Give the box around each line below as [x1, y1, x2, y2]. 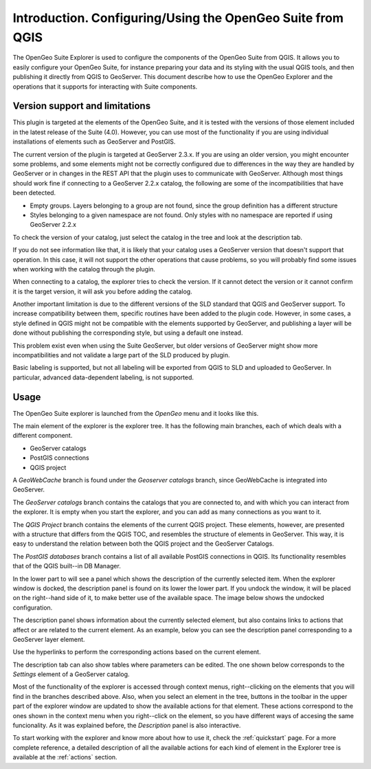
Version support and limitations [12, 100, 151, 112]
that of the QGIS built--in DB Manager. [12, 562, 122, 570]
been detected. [12, 189, 56, 197]
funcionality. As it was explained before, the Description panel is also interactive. [12, 722, 241, 730]
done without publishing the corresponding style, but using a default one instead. [12, 328, 243, 337]
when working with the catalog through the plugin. [12, 265, 156, 273]
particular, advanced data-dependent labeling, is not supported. [12, 373, 194, 381]
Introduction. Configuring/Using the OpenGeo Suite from [12, 10, 344, 25]
